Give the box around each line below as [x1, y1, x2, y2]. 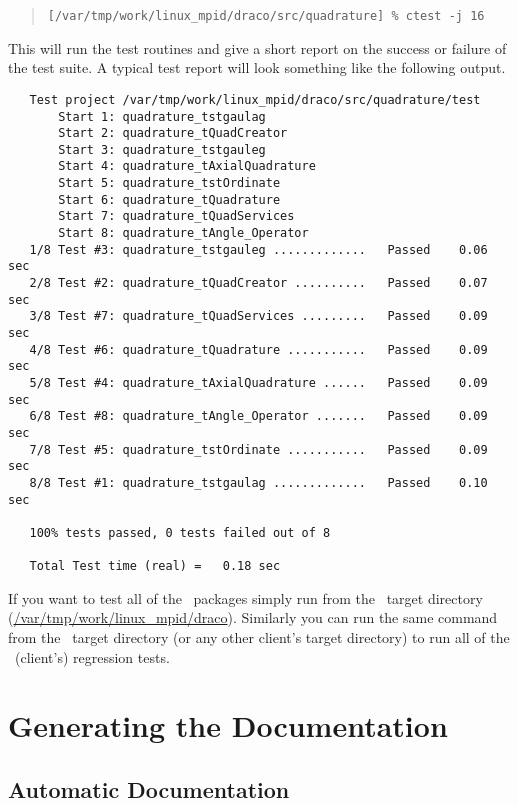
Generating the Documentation [8, 705, 448, 746]
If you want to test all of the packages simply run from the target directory [8, 587, 483, 608]
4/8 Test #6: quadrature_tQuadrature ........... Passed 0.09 [29, 342, 488, 357]
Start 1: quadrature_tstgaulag [58, 109, 266, 124]
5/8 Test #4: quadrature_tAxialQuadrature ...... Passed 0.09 [29, 376, 488, 390]
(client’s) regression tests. [14, 646, 170, 667]
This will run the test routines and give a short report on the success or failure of [8, 37, 507, 58]
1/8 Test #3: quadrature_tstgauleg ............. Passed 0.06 [29, 242, 488, 257]
